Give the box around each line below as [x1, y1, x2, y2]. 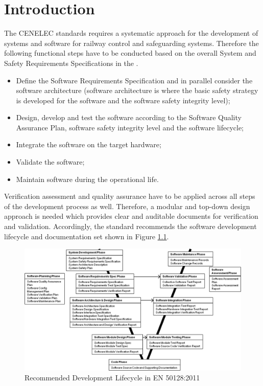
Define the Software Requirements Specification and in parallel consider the [16, 75, 253, 85]
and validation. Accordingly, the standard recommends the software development [4, 221, 257, 232]
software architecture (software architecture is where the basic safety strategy [16, 85, 258, 96]
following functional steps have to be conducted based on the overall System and [4, 48, 256, 58]
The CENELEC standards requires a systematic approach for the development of [4, 28, 258, 38]
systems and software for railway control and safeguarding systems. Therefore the [4, 37, 259, 48]
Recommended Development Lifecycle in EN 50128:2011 [25, 372, 200, 383]
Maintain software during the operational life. [16, 173, 159, 184]
